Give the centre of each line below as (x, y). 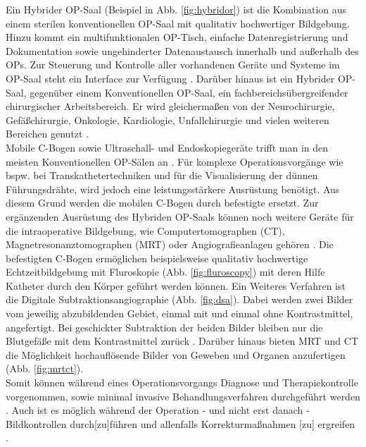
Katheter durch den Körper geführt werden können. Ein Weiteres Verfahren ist (176, 285)
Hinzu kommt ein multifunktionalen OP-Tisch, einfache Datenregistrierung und (177, 37)
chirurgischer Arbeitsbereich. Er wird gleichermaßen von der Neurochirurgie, (170, 106)
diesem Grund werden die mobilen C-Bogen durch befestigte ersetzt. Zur (162, 203)
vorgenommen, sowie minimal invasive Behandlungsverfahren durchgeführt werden (183, 396)
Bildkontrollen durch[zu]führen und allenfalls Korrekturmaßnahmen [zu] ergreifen (181, 423)
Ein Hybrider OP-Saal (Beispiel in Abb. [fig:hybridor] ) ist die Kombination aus (176, 9)
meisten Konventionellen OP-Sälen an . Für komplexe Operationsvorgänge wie (175, 161)
